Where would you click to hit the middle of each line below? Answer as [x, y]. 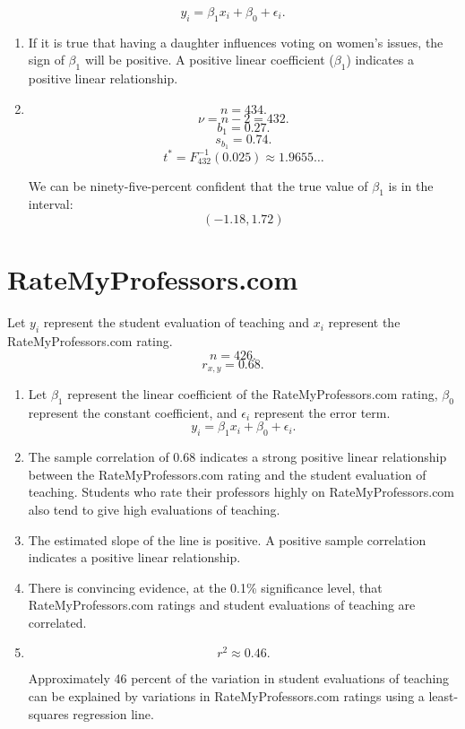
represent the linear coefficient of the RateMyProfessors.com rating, [253, 393]
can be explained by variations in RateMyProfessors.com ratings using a [226, 696]
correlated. [57, 622]
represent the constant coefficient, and [133, 412]
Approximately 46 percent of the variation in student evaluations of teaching [239, 678]
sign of [46, 60]
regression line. [113, 713]
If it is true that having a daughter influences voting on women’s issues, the [236, 42]
